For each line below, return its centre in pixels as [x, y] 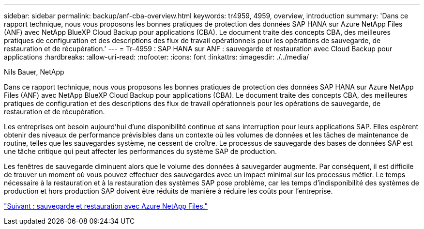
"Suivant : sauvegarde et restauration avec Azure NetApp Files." [106, 206]
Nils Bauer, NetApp [34, 72]
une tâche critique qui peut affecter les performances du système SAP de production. [140, 151]
